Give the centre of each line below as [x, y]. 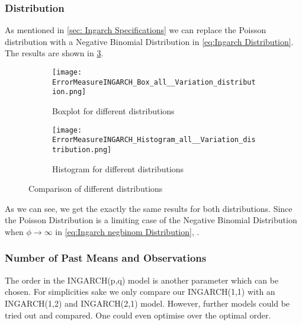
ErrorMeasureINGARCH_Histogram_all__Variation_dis [154, 140]
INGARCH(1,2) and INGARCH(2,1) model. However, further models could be [147, 303]
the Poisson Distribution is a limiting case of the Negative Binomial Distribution [151, 220]
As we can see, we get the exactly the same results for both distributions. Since [149, 208]
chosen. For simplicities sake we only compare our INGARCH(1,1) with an [140, 292]
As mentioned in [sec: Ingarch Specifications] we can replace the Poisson [136, 30]
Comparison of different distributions [96, 189]
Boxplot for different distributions [113, 110]
